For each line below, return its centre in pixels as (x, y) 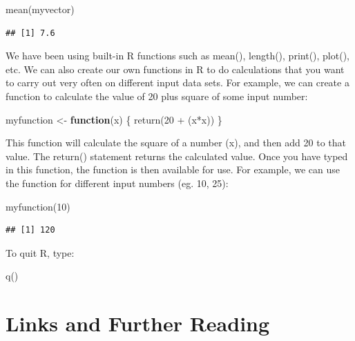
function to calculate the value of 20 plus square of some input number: (157, 96)
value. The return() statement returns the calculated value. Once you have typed (177, 156)
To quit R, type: (40, 252)
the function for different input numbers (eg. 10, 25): (117, 183)
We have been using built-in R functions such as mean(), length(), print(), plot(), (177, 56)
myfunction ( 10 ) (38, 206)
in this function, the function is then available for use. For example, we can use (173, 169)
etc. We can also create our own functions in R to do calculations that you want (175, 69)
